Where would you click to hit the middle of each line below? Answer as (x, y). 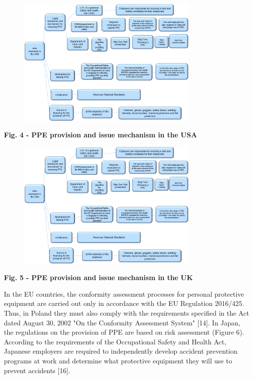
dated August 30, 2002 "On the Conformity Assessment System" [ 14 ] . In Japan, (122, 322)
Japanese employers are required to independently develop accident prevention (121, 351)
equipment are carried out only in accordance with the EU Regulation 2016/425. (124, 303)
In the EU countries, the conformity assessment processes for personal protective (124, 294)
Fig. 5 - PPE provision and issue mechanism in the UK (99, 277)
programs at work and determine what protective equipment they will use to (118, 360)
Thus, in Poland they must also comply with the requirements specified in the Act (126, 313)
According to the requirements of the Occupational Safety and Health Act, (115, 341)
